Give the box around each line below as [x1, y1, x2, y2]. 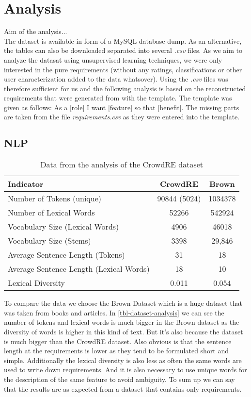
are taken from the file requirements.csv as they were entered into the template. [4, 112, 240, 122]
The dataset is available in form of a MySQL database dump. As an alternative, [4, 35, 242, 46]
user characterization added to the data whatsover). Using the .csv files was [4, 74, 228, 84]
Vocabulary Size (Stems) [8, 235, 91, 247]
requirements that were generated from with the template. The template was [4, 93, 232, 103]
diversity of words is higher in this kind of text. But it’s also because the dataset [4, 327, 243, 337]
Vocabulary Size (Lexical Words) [8, 221, 119, 232]
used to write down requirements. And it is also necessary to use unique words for [4, 364, 247, 375]
